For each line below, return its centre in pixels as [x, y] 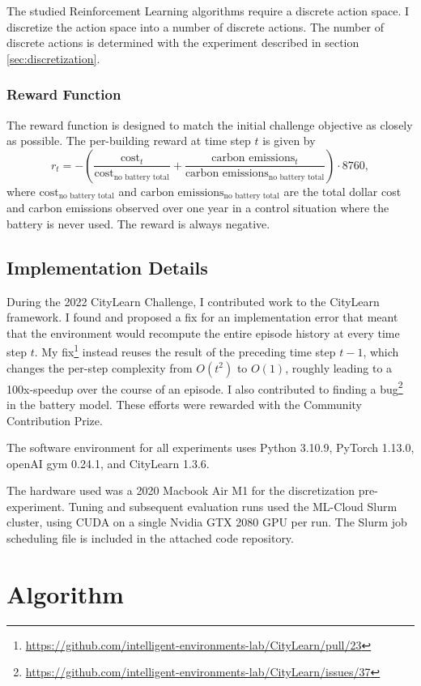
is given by [289, 141]
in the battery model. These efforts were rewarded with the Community [184, 404]
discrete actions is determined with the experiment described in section [183, 43]
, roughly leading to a [339, 367]
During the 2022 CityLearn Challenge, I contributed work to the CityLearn [193, 301]
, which [381, 352]
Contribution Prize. [55, 420]
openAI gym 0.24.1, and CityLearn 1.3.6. [108, 463]
